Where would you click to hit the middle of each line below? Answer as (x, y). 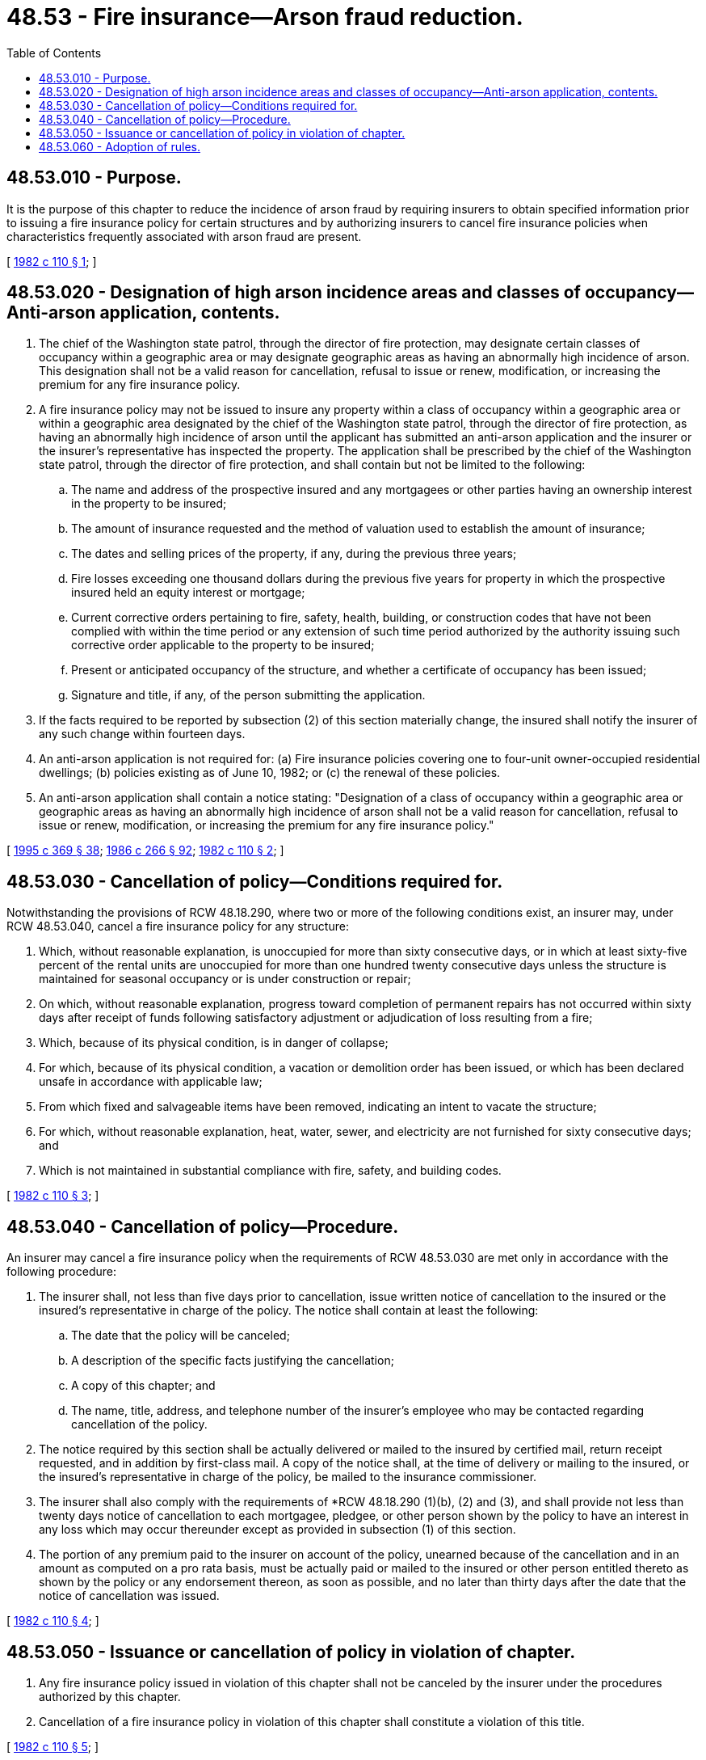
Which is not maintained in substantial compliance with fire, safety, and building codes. (270, 1171)
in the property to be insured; (149, 504)
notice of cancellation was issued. (129, 1596)
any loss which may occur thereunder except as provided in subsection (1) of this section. (277, 1530)
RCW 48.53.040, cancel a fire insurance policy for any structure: (178, 926)
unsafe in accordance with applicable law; (151, 1082)
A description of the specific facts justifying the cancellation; (233, 1361)
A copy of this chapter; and (143, 1386)
